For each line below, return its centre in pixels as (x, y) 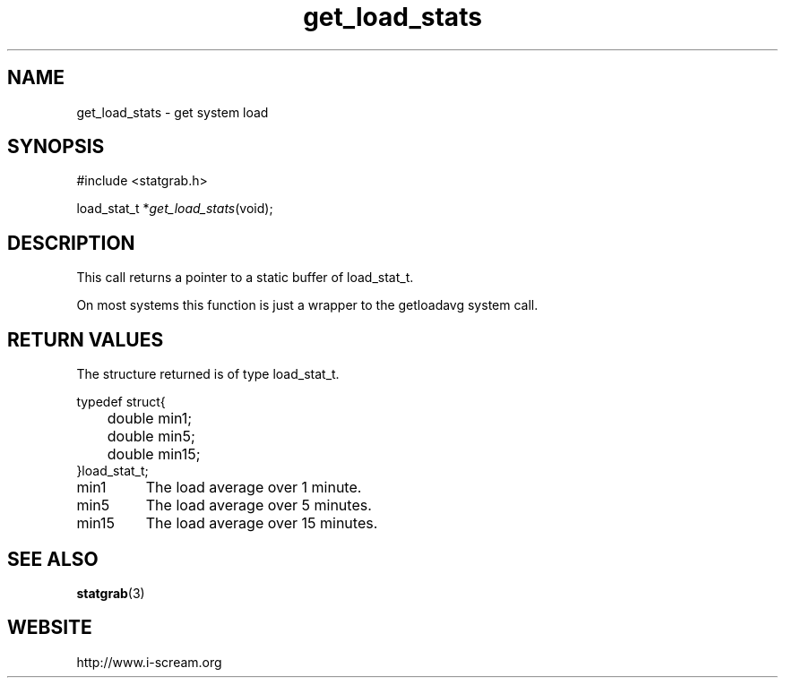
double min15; (154, 454)
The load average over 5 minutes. (259, 505)
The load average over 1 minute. (254, 488)
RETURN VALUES (86, 339)
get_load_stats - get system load (173, 112)
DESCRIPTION (71, 243)
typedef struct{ (121, 402)
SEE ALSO (53, 559)
